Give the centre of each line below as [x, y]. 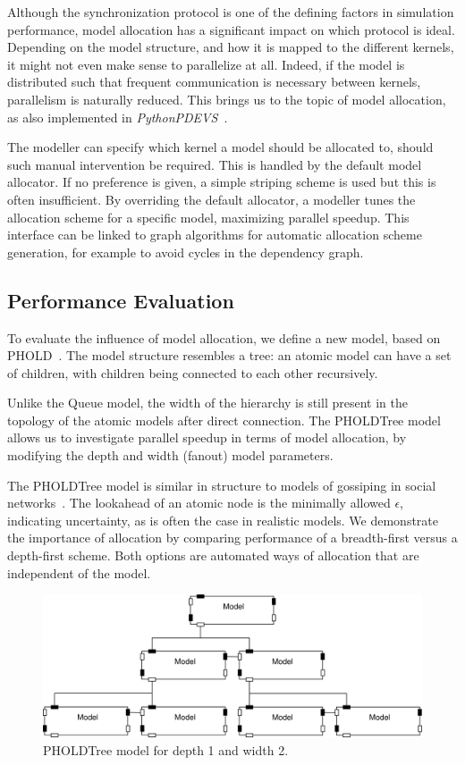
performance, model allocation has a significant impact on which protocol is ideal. [231, 29]
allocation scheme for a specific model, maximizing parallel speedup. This [208, 217]
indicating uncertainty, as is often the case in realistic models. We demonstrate [223, 520]
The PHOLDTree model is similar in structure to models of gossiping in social [222, 485]
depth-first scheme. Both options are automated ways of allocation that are [213, 555]
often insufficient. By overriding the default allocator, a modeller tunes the [211, 199]
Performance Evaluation [121, 300]
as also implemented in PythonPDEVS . [118, 117]
